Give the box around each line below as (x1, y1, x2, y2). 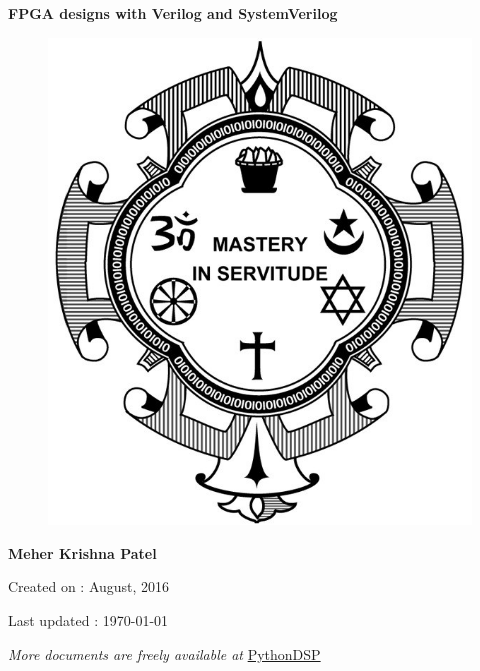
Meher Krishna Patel (8, 542, 157, 563)
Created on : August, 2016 (8, 576, 170, 597)
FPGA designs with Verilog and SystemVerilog (8, 3, 338, 23)
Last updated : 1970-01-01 (8, 609, 169, 630)
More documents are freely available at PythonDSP (8, 643, 321, 664)
